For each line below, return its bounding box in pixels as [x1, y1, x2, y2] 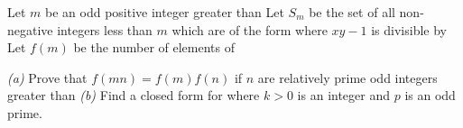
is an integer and [297, 86, 391, 105]
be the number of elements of [73, 38, 235, 57]
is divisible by [371, 20, 448, 39]
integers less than [57, 20, 153, 39]
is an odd [404, 86, 456, 105]
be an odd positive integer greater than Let [45, 3, 284, 21]
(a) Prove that [7, 68, 88, 87]
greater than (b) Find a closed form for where [7, 86, 260, 105]
